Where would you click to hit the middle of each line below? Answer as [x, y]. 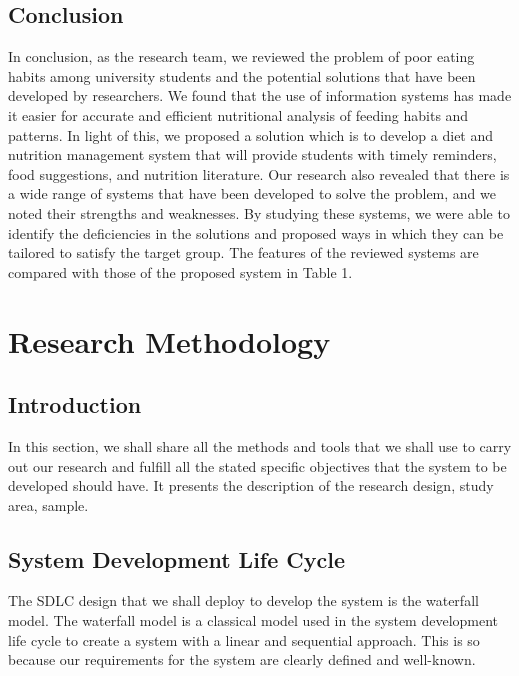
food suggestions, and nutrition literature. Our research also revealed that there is [259, 173]
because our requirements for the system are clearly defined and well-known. [242, 659]
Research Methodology [169, 340]
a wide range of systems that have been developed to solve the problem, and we [252, 193]
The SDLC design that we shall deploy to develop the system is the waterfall [243, 600]
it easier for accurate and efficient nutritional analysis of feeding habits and [238, 114]
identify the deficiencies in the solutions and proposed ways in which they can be [256, 232]
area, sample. [48, 504]
